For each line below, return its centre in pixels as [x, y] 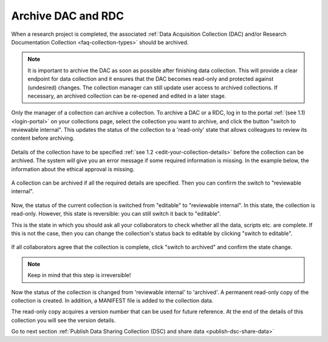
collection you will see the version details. [63, 320]
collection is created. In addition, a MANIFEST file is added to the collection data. [112, 300]
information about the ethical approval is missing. [73, 169]
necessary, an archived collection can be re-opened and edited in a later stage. [127, 96]
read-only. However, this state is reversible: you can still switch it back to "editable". [116, 214]
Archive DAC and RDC [68, 16]
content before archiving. [43, 138]
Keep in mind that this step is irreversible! [79, 275]
